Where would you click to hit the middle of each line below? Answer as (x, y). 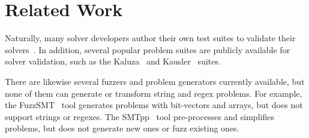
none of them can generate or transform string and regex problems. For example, (154, 93)
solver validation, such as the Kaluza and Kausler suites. (113, 61)
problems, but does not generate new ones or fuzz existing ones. (122, 128)
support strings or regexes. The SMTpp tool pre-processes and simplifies (139, 116)
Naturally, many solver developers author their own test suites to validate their (150, 38)
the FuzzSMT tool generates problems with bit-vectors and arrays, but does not (154, 105)
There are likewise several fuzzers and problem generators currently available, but (155, 81)
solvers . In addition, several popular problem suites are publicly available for (148, 49)
